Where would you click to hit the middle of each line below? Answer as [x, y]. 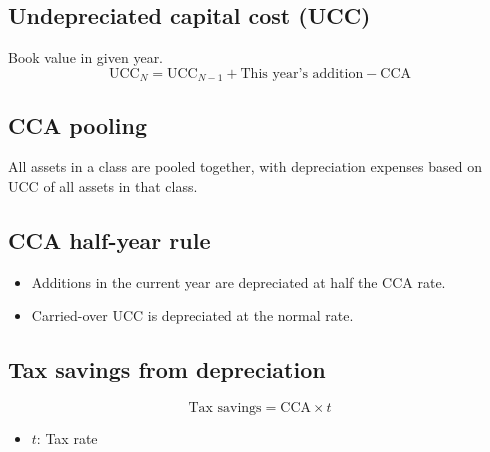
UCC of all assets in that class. [103, 186]
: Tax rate [67, 438]
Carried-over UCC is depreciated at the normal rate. [192, 315]
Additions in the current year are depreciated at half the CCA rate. [238, 281]
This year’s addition [302, 73]
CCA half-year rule [109, 240]
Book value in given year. [86, 57]
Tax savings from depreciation [167, 369]
